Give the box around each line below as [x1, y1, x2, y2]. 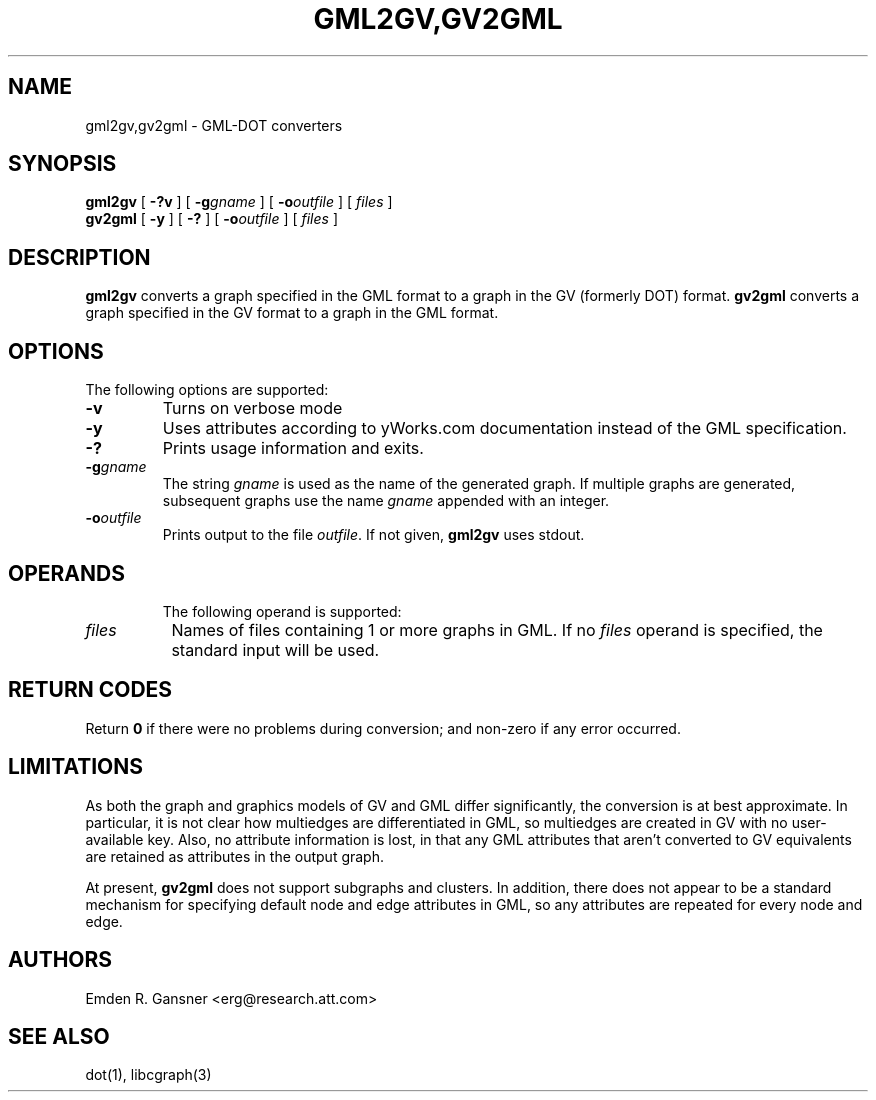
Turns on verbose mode [162, 398, 343, 419]
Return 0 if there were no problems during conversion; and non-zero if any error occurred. [85, 719, 681, 737]
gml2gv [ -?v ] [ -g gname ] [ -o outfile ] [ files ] [85, 193, 393, 211]
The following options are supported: [85, 381, 329, 399]
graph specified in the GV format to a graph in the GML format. [85, 304, 499, 322]
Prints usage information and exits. [162, 438, 424, 459]
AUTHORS [8, 947, 113, 973]
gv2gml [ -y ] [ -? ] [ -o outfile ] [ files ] [85, 210, 338, 228]
